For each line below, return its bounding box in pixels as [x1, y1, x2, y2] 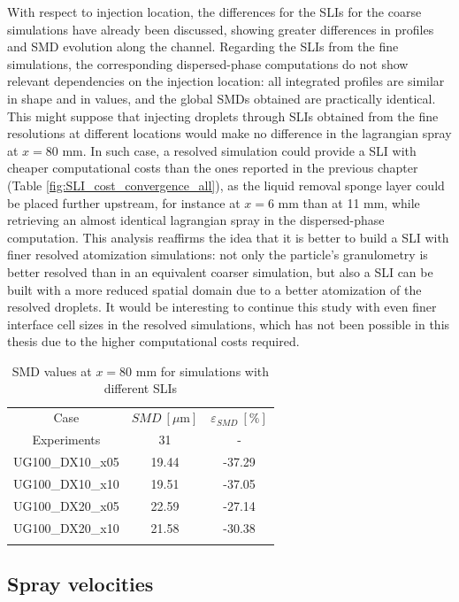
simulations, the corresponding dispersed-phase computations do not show [7, 54, 409, 73]
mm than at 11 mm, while [278, 193, 420, 212]
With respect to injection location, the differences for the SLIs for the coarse [7, 3, 422, 20]
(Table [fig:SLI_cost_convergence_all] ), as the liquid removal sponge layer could [7, 175, 445, 194]
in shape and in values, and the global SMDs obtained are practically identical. [7, 89, 436, 107]
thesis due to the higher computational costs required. [7, 332, 300, 351]
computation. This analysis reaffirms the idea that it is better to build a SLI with [7, 228, 449, 246]
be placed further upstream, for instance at [7, 193, 241, 212]
